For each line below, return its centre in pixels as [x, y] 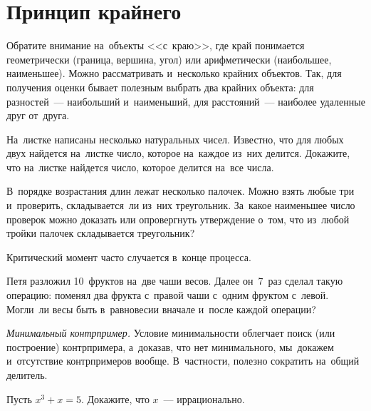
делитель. [27, 375]
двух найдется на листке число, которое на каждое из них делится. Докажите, [178, 153]
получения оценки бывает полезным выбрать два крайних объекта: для [160, 87]
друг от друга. [38, 115]
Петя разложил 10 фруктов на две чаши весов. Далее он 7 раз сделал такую [175, 281]
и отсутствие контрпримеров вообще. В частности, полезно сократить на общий [183, 361]
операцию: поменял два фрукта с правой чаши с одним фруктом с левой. [168, 295]
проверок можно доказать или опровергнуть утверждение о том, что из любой [178, 219]
